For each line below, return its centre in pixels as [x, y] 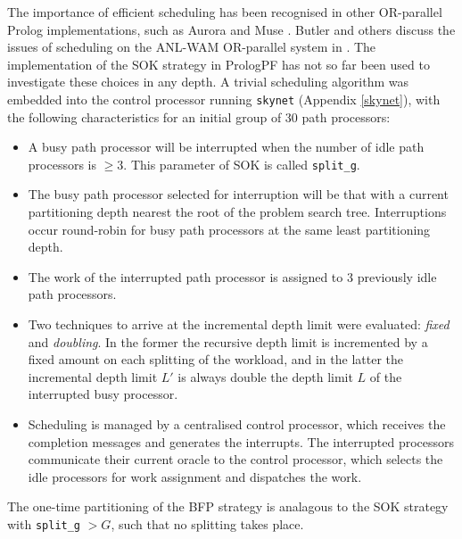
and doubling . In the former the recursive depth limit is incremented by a [228, 341]
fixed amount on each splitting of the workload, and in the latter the [215, 359]
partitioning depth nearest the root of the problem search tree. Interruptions [237, 212]
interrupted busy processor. [103, 394]
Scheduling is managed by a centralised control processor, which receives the [237, 424]
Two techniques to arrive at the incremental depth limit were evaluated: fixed [239, 324]
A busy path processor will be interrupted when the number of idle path [226, 147]
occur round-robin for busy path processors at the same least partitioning [229, 229]
